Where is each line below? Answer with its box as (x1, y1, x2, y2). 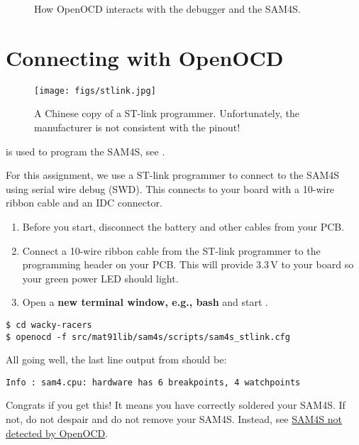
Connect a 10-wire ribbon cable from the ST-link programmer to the (22, 243, 321, 258)
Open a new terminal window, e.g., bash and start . (22, 295, 268, 309)
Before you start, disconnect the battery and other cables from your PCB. (22, 219, 345, 234)
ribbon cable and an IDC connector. (6, 195, 162, 210)
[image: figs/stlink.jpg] (34, 85, 156, 96)
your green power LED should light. (22, 270, 179, 285)
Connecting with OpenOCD (6, 43, 284, 72)
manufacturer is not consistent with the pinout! (34, 119, 241, 134)
